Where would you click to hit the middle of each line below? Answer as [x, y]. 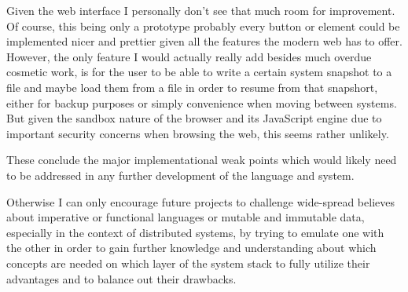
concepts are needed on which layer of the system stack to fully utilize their [188, 263]
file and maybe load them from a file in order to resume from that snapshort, [192, 87]
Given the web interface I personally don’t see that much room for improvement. [201, 10]
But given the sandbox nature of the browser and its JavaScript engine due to [194, 118]
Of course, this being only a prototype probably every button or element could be [203, 26]
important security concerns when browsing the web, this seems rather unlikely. [198, 133]
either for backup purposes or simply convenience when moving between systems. [202, 102]
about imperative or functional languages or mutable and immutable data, [186, 217]
